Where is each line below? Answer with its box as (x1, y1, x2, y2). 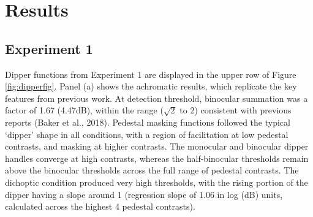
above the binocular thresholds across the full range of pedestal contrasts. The (5, 164, 299, 177)
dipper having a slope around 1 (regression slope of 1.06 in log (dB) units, (5, 188, 283, 200)
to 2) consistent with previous (179, 104, 292, 116)
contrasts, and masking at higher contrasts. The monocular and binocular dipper (5, 140, 309, 153)
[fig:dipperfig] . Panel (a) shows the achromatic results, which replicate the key (5, 80, 297, 93)
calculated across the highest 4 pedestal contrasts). (5, 200, 195, 213)
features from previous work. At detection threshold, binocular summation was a (5, 91, 308, 104)
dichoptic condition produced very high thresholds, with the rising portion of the (5, 175, 308, 188)
